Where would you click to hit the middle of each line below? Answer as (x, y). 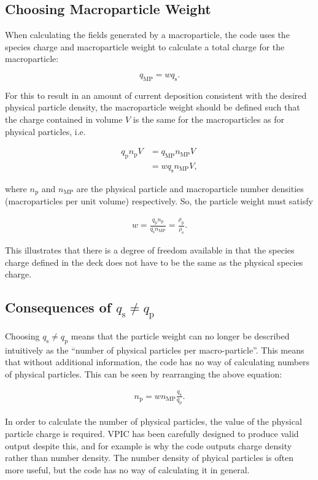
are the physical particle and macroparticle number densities (190, 188)
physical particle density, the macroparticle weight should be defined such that (153, 107)
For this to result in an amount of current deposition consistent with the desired (156, 95)
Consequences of (58, 307)
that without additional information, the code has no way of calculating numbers (157, 362)
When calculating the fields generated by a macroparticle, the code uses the (147, 35)
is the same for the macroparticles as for (209, 119)
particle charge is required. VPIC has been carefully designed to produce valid (152, 433)
